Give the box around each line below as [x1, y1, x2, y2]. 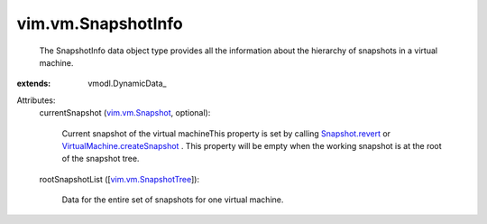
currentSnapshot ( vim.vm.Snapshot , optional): [39, 107, 211, 118]
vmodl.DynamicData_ [87, 78, 167, 89]
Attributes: [16, 95, 56, 106]
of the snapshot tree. [61, 154, 140, 164]
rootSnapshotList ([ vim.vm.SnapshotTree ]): [39, 173, 200, 184]
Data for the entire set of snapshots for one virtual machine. [61, 194, 284, 205]
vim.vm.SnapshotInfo [16, 14, 184, 33]
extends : [16, 78, 51, 89]
